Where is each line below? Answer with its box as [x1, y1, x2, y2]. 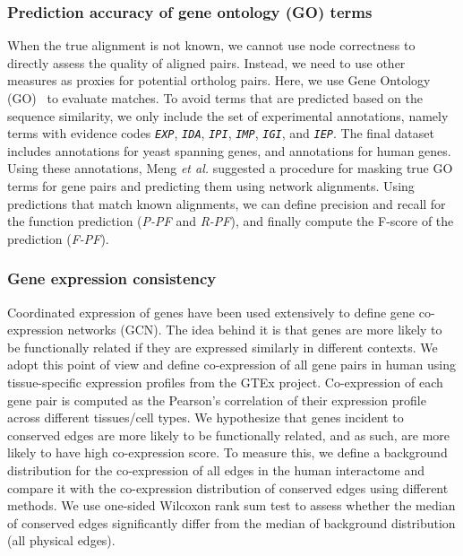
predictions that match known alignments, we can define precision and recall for [7, 194, 446, 213]
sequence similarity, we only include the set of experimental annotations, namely [7, 106, 449, 125]
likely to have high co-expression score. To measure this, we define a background [7, 443, 448, 462]
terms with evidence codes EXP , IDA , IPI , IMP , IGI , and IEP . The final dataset [7, 124, 434, 143]
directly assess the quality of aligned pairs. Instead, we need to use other [7, 53, 406, 72]
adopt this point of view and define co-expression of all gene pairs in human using [7, 355, 456, 374]
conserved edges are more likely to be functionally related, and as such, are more [7, 425, 450, 444]
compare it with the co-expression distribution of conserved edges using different [7, 478, 449, 497]
